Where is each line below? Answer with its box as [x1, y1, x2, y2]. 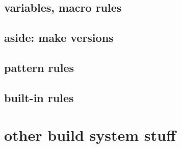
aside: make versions [4, 30, 114, 45]
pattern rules [4, 59, 74, 75]
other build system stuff [4, 125, 176, 145]
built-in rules [4, 89, 74, 105]
